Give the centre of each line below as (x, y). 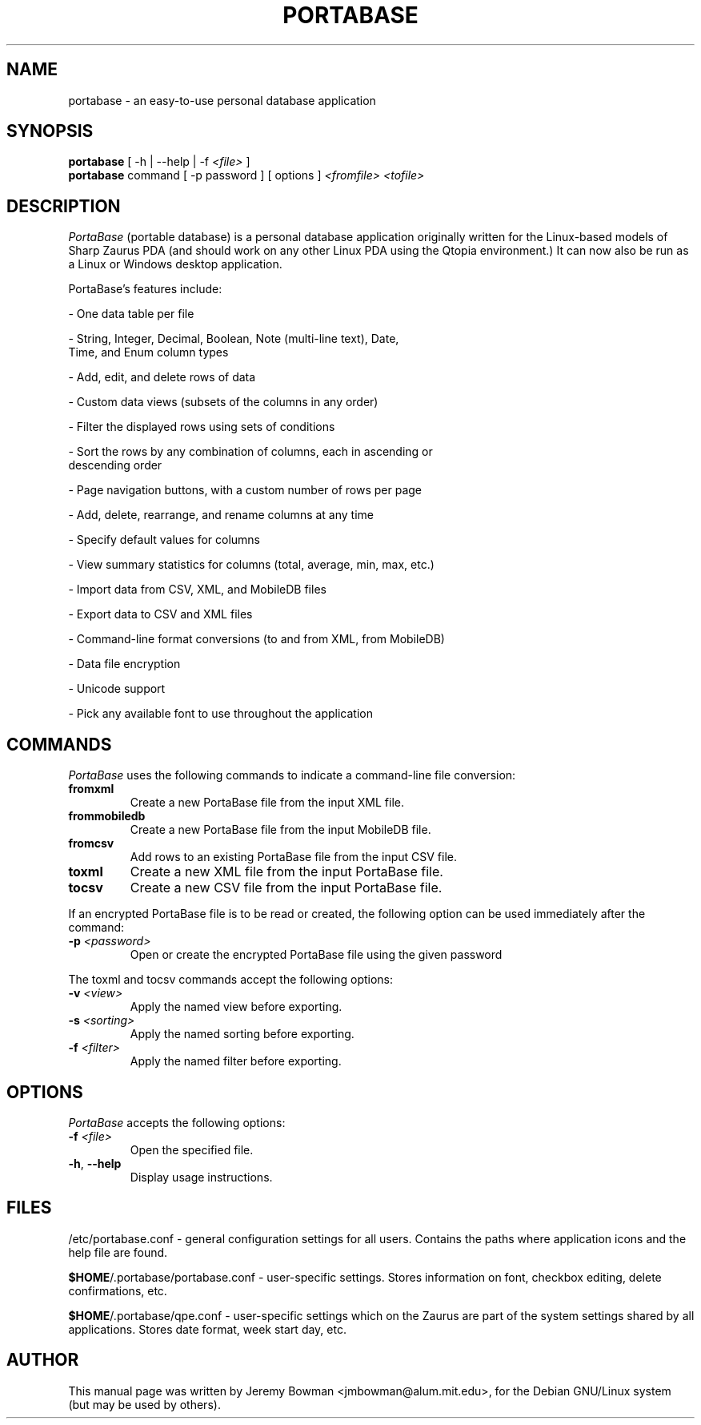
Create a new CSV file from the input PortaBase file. (286, 888)
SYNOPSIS (50, 131)
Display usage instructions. (201, 1177)
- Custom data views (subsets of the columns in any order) (223, 402)
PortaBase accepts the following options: (177, 1122)
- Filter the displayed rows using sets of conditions (202, 427)
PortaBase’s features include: (145, 289)
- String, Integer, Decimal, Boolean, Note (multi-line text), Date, (234, 339)
